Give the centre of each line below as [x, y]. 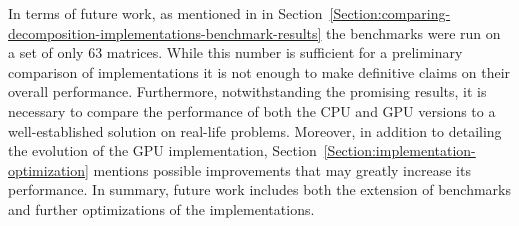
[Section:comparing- [390, 13]
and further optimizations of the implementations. [161, 208]
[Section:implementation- [399, 150]
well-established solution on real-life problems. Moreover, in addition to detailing [255, 130]
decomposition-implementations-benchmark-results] [165, 32]
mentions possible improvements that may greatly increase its [282, 169]
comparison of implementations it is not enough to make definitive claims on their [259, 71]
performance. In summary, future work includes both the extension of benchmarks [260, 189]
